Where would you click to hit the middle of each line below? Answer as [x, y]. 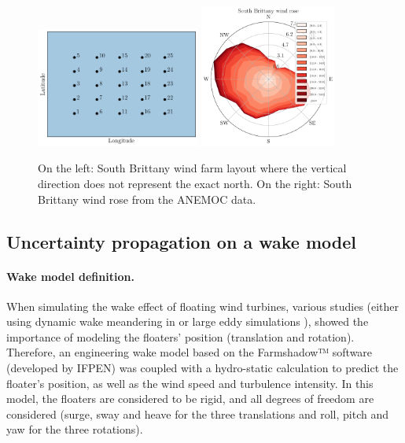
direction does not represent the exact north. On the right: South [195, 183]
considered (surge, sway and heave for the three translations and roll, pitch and [197, 413]
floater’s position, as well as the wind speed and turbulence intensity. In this [190, 383]
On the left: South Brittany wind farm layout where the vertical [192, 168]
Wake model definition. [70, 276]
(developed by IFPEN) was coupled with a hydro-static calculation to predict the [202, 368]
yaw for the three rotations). [75, 429]
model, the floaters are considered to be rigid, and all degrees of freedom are [190, 399]
